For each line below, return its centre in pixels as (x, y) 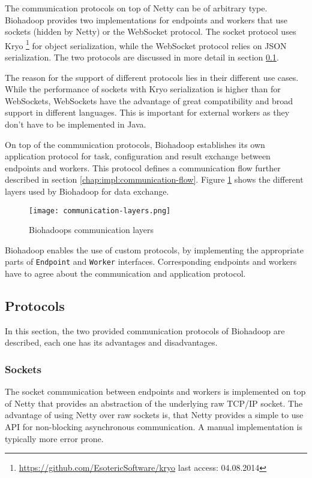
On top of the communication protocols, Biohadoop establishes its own (135, 144)
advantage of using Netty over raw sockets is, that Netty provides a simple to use (154, 415)
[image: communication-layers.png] (100, 211)
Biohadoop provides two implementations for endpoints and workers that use (146, 19)
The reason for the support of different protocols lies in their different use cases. (152, 77)
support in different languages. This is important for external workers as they (147, 112)
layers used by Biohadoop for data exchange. (87, 191)
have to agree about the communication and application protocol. (125, 273)
